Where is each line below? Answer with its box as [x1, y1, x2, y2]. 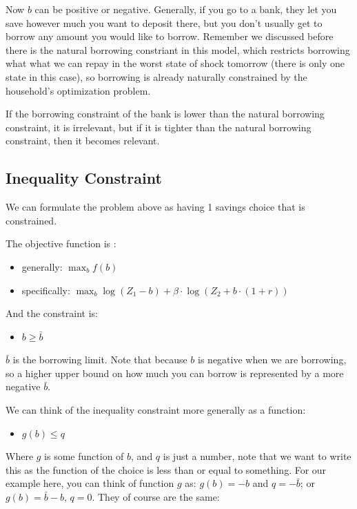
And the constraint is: [6, 306, 98, 320]
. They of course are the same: [92, 490, 220, 504]
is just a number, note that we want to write [163, 449, 351, 463]
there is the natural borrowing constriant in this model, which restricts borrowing [6, 42, 350, 57]
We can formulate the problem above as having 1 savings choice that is [6, 200, 305, 214]
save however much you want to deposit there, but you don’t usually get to [6, 15, 323, 30]
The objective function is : [6, 236, 116, 251]
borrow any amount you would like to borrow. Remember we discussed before [6, 29, 334, 44]
